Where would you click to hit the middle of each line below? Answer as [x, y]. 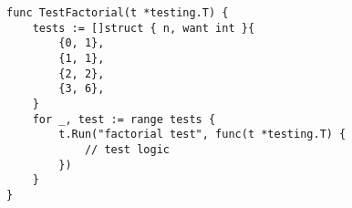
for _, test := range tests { [124, 119]
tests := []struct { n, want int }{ [144, 28]
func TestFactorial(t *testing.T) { [118, 13]
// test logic [127, 149]
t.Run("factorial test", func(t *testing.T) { [202, 135]
